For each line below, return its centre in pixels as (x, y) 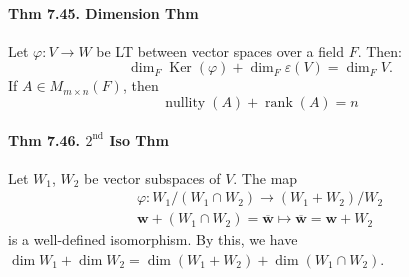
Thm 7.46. (44, 139)
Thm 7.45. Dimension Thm (103, 12)
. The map (265, 177)
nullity (185, 102)
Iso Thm (139, 139)
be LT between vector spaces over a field (220, 50)
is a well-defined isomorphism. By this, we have (153, 239)
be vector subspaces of (152, 177)
